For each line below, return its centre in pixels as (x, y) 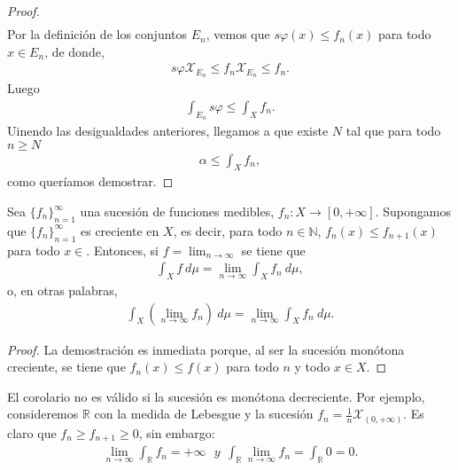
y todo (312, 367)
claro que (32, 432)
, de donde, (74, 51)
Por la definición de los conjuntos (97, 34)
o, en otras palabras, (62, 290)
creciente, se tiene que (66, 367)
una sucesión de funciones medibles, (177, 211)
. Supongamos (413, 211)
